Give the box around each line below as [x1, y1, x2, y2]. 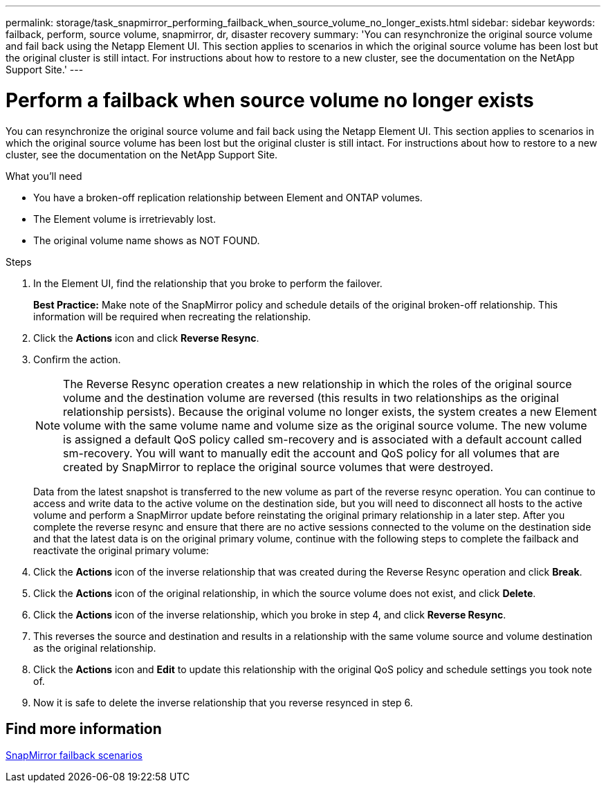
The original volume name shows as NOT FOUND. [33, 234, 260, 246]
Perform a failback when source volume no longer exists [6, 88, 534, 112]
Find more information [6, 720, 162, 737]
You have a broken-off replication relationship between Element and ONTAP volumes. [33, 191, 423, 203]
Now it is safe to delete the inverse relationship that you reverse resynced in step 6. [33, 696, 413, 708]
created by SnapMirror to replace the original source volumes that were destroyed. [63, 459, 494, 474]
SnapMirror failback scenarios [6, 749, 143, 762]
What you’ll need [6, 169, 82, 182]
